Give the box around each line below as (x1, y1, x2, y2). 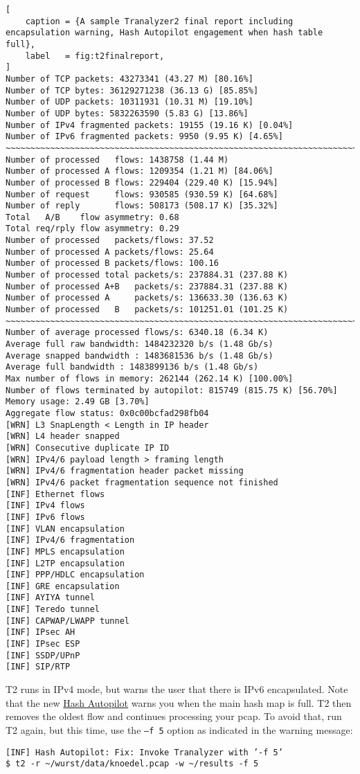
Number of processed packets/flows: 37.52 (6, 235, 214, 246)
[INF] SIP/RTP (6, 662, 71, 672)
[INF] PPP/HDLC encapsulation (6, 570, 145, 580)
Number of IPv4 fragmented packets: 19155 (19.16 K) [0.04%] (6, 120, 294, 130)
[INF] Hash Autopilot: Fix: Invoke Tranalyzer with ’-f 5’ (6, 747, 283, 757)
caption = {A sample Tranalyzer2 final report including (25, 16, 294, 26)
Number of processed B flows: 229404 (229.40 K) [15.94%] (6, 177, 278, 188)
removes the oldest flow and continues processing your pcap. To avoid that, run (6, 709, 342, 723)
